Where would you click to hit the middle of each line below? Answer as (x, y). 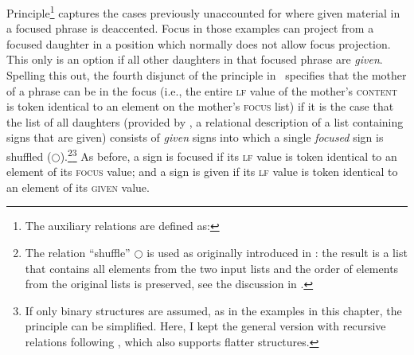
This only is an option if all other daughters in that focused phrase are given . (195, 59)
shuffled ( (29, 156)
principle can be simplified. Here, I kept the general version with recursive (205, 326)
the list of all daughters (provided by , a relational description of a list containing (205, 121)
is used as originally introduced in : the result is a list (277, 253)
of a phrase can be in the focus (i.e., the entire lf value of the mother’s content (202, 90)
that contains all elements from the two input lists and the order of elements (212, 268)
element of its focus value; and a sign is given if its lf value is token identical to (202, 172)
